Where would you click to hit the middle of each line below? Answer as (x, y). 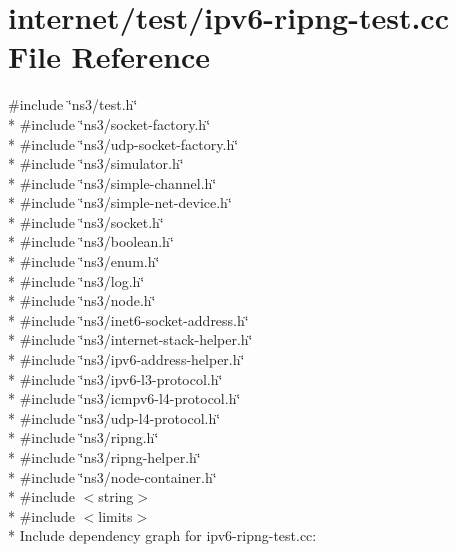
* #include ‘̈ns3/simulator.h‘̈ (96, 163)
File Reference (109, 56)
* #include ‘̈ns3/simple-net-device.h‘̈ (120, 202)
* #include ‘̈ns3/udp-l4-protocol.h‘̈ (114, 417)
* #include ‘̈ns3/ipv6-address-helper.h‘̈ (126, 359)
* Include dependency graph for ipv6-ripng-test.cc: (162, 535)
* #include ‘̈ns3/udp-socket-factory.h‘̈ (123, 143)
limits (115, 515)
